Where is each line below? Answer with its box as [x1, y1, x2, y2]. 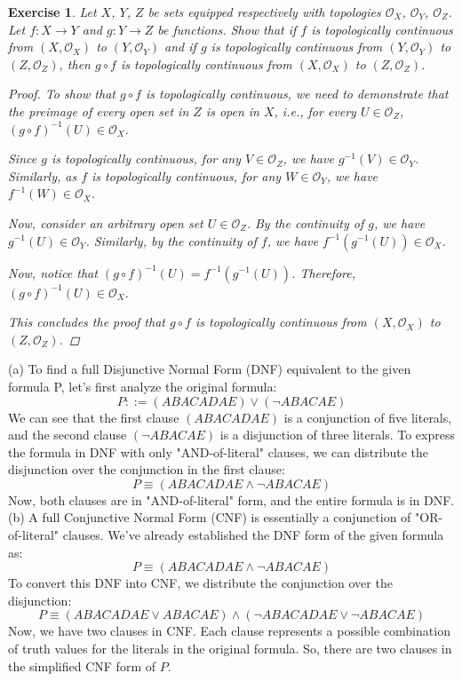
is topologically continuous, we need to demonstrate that [145, 84, 449, 103]
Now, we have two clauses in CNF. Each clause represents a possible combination [8, 622, 450, 640]
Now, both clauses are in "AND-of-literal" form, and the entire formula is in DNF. [8, 490, 455, 509]
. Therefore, [291, 263, 356, 281]
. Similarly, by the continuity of [85, 231, 257, 249]
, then [59, 54, 91, 73]
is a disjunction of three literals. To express [219, 425, 455, 444]
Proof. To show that [8, 84, 115, 103]
